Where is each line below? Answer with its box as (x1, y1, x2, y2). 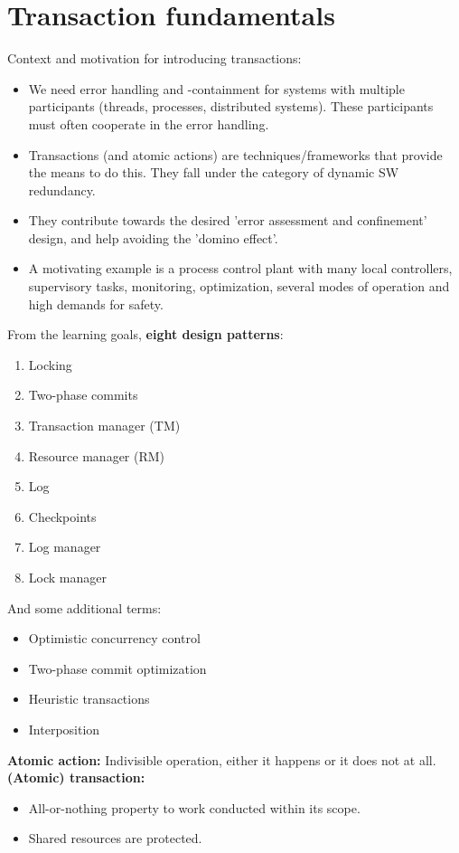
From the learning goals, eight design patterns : (7, 325, 284, 344)
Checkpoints (28, 507, 97, 526)
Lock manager (28, 568, 107, 586)
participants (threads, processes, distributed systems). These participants (28, 97, 434, 116)
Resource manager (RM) (28, 446, 165, 465)
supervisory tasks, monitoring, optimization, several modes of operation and (28, 277, 450, 296)
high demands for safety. (28, 294, 164, 313)
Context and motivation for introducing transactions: (7, 49, 302, 68)
